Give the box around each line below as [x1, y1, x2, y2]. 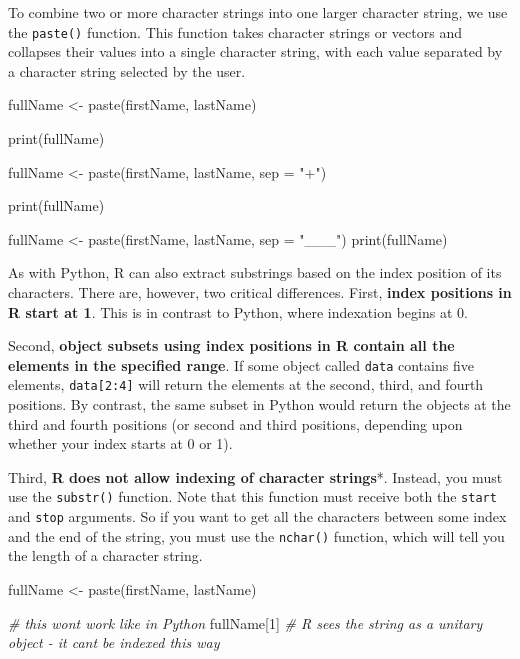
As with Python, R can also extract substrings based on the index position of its [8, 262, 502, 283]
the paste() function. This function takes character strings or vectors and [8, 21, 462, 42]
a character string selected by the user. [8, 60, 246, 81]
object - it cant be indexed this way [8, 632, 220, 653]
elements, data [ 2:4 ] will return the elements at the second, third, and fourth [8, 374, 484, 395]
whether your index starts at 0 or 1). [8, 433, 233, 454]
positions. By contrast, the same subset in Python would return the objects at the [8, 394, 511, 415]
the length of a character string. [8, 545, 203, 566]
